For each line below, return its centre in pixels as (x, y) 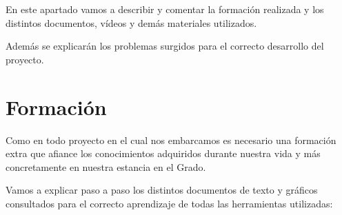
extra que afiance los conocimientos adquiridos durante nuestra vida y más (163, 153)
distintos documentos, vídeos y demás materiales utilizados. (131, 22)
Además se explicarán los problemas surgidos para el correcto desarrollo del (165, 46)
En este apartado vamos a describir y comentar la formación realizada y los (165, 9)
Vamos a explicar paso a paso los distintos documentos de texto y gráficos (162, 190)
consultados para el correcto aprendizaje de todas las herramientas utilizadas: (169, 203)
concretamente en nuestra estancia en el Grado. (106, 166)
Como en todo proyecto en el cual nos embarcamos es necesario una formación (171, 140)
